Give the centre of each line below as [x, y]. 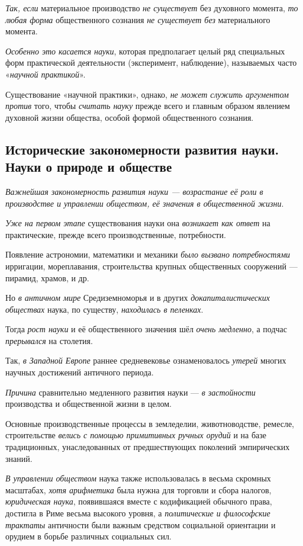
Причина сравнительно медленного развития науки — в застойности [130, 392]
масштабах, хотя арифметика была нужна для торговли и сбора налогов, [138, 489]
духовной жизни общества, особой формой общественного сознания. [130, 117]
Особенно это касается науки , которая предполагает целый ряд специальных [145, 51]
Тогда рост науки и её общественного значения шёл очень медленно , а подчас [146, 329]
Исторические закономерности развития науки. [142, 149]
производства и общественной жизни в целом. [89, 404]
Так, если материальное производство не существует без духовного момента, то [152, 8]
